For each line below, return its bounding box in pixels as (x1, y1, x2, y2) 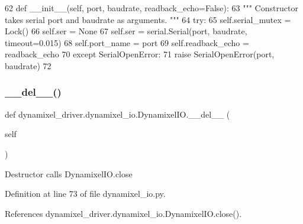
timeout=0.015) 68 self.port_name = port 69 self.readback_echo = (5, 36, 249, 48)
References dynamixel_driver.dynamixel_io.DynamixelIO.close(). (5, 207, 242, 219)
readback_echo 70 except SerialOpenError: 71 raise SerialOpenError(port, (5, 48, 275, 60)
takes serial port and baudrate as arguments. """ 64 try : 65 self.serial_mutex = (5, 13, 291, 25)
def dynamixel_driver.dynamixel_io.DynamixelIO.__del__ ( (5, 108, 230, 120)
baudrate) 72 (5, 59, 51, 72)
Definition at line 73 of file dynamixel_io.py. (5, 187, 166, 200)
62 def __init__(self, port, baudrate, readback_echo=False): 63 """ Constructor (5, 2, 298, 14)
